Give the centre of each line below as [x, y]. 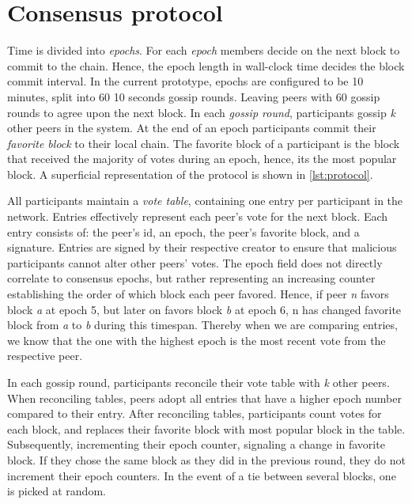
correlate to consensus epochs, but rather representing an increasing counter [191, 278]
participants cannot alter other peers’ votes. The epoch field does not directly [195, 262]
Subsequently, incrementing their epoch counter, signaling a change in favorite [196, 444]
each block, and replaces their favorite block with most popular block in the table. [206, 428]
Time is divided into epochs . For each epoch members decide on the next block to [204, 50]
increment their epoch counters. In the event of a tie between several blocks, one [202, 475]
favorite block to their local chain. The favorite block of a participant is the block [204, 143]
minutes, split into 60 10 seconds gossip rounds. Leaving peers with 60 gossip [194, 96]
